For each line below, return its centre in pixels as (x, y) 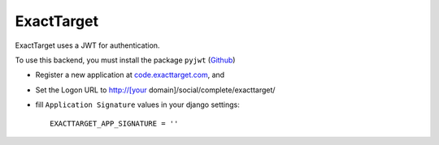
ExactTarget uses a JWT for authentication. (87, 45)
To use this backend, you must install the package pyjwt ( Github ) (125, 60)
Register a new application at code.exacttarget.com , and (130, 75)
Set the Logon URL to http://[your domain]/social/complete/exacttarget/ (155, 90)
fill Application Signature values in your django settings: (137, 104)
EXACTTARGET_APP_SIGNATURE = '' (114, 123)
